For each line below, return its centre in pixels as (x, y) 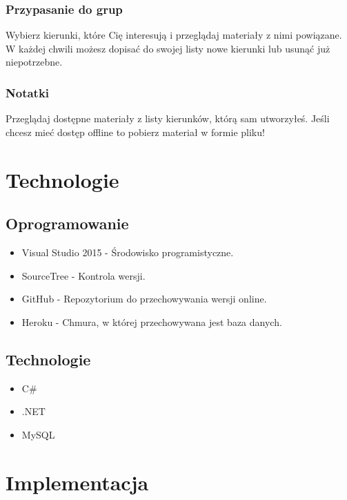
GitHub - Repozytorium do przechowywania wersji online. (144, 299)
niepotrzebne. (34, 62)
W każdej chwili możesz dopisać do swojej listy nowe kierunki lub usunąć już (168, 48)
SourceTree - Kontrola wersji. (83, 275)
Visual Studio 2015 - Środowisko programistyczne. (128, 252)
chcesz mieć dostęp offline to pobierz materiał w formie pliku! (135, 132)
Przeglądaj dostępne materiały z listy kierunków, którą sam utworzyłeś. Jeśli (168, 118)
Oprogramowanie (67, 223)
